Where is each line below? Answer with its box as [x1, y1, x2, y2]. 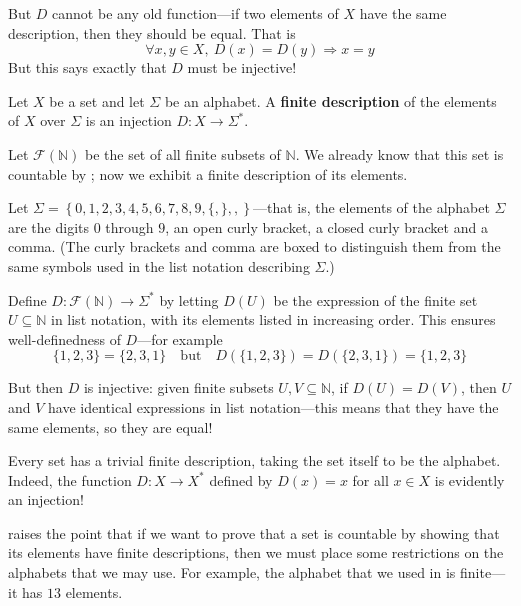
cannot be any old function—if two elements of [52, 3, 339, 23]
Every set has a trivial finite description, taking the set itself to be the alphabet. [8, 450, 501, 471]
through [105, 216, 154, 237]
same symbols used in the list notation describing [8, 255, 310, 276]
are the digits [8, 216, 90, 237]
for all [352, 469, 389, 490]
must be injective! [187, 57, 297, 78]
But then [8, 377, 64, 398]
